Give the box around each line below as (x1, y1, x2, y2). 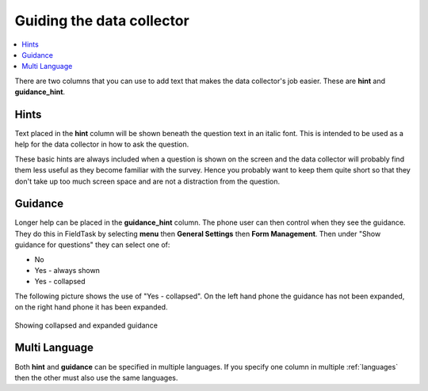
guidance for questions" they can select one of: (14, 240, 170, 249)
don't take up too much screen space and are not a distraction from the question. (14, 177, 281, 186)
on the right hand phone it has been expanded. (14, 302, 168, 312)
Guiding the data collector (14, 12, 189, 29)
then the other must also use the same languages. (14, 373, 178, 382)
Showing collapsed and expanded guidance (14, 321, 159, 330)
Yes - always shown (34, 266, 101, 275)
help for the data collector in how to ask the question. (14, 139, 189, 150)
